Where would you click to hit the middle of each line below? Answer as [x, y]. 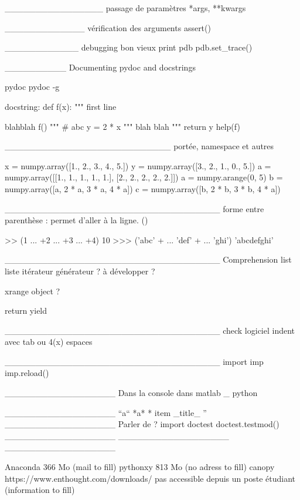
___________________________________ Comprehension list [148, 259]
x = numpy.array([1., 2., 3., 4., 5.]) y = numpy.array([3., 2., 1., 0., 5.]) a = [138, 165]
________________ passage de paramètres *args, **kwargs [125, 8]
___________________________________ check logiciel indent [150, 330]
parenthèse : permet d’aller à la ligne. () [76, 220]
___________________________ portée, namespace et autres [139, 146]
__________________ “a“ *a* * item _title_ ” [106, 412]
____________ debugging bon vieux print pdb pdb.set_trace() [129, 47]
